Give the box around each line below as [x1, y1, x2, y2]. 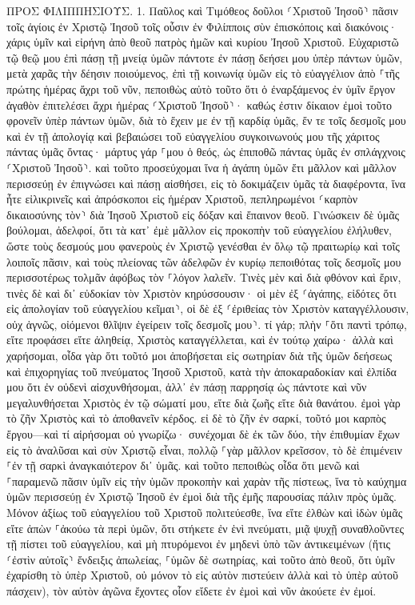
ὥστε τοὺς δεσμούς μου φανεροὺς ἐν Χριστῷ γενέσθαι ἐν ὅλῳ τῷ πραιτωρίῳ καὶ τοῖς [6, 237, 400, 254]
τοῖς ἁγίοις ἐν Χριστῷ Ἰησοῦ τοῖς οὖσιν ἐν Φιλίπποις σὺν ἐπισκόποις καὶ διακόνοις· [6, 18, 397, 34]
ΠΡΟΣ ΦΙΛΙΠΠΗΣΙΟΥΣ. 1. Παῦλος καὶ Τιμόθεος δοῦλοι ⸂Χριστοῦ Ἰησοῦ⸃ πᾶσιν [6, 2, 398, 18]
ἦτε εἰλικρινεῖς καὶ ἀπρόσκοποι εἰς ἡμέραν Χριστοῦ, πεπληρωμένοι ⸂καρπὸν [6, 190, 358, 207]
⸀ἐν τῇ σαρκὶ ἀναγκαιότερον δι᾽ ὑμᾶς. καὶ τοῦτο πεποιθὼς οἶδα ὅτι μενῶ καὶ [6, 457, 360, 474]
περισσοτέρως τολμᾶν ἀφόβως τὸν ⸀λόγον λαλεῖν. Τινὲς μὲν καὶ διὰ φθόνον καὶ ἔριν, [6, 269, 401, 286]
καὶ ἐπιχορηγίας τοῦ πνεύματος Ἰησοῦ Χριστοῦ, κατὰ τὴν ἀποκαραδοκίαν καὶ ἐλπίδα [6, 363, 397, 379]
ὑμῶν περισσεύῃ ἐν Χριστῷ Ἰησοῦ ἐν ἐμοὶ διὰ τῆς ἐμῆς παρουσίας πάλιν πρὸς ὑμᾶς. [6, 488, 397, 505]
